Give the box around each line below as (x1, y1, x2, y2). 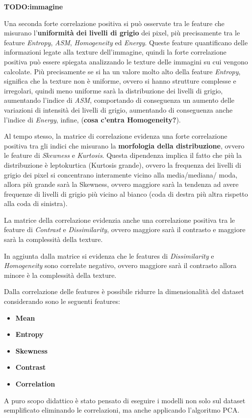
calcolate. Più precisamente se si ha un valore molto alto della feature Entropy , (4, 66, 241, 76)
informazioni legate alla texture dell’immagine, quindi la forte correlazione (4, 47, 227, 57)
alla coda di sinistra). (4, 198, 68, 209)
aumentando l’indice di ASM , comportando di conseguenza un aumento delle (4, 95, 235, 105)
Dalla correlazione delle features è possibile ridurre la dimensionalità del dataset (4, 286, 244, 297)
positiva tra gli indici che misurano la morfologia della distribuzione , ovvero (4, 140, 245, 150)
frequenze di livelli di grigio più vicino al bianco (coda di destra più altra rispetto (4, 188, 248, 199)
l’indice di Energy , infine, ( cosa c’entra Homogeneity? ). (4, 114, 181, 124)
